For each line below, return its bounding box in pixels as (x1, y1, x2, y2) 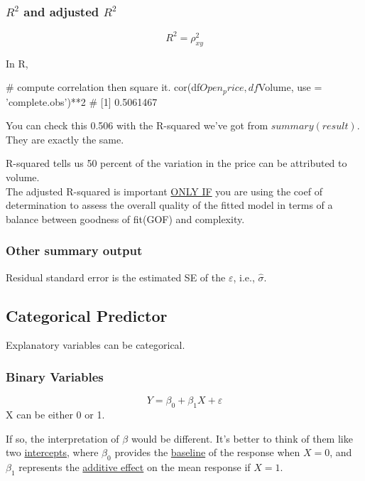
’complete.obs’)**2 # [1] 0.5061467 (6, 94, 158, 109)
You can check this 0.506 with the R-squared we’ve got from (6, 118, 268, 133)
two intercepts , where (6, 445, 99, 460)
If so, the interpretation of (6, 431, 119, 445)
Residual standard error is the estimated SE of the (6, 269, 226, 284)
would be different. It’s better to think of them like (131, 431, 353, 445)
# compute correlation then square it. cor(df (6, 80, 200, 94)
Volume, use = (258, 80, 322, 94)
